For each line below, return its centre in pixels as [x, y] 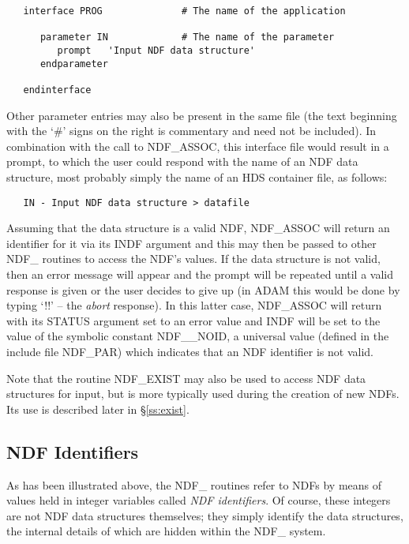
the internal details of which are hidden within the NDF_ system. [166, 531]
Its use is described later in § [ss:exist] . [98, 409]
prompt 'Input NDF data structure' [156, 50]
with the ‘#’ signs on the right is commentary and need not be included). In [191, 131]
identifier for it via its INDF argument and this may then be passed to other [191, 243]
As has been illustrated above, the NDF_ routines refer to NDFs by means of [194, 484]
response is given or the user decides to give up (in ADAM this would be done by [203, 289]
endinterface [57, 90]
